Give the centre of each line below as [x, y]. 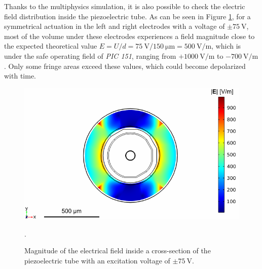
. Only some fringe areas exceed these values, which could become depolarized [125, 66]
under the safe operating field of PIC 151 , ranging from [90, 55]
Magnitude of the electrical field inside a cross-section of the [118, 251]
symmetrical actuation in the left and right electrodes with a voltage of [115, 26]
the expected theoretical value [51, 46]
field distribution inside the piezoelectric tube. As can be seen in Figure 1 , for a [127, 16]
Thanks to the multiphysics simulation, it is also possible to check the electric [125, 6]
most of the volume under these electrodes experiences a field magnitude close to [129, 36]
